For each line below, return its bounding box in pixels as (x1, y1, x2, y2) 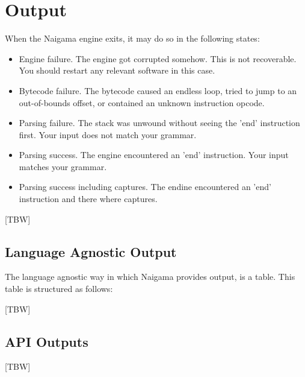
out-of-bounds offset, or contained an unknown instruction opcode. (19, 96, 265, 109)
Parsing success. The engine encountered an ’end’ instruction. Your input (19, 148, 289, 161)
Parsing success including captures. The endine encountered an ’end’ (19, 180, 271, 193)
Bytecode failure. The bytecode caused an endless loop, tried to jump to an (19, 84, 297, 97)
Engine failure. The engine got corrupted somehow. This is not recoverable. (19, 52, 297, 65)
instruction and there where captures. (19, 192, 158, 205)
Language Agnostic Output (5, 242, 177, 261)
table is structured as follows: (5, 282, 113, 295)
